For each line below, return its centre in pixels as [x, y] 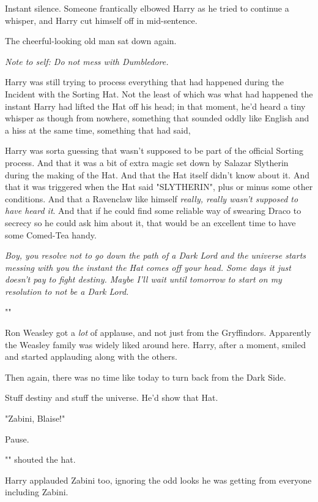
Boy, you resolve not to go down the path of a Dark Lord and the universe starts [156, 255]
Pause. [17, 439]
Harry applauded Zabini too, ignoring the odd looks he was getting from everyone [158, 480]
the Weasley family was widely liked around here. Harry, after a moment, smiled [155, 344]
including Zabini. [37, 492]
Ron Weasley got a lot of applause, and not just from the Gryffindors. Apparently [158, 333]
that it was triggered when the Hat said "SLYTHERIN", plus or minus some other [159, 187]
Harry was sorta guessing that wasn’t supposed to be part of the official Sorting [154, 150]
